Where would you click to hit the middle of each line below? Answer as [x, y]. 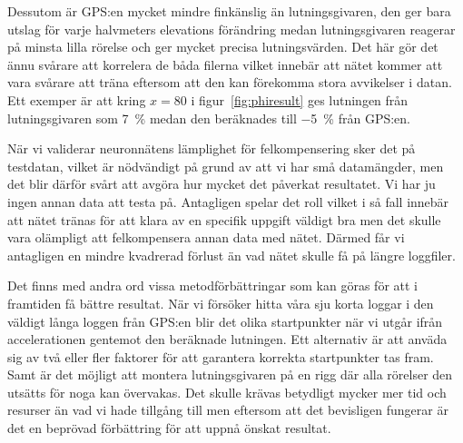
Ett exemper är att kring [77, 99]
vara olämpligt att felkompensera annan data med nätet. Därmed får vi [206, 237]
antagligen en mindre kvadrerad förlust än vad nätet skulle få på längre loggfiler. [231, 255]
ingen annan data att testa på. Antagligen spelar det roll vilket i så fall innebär [228, 201]
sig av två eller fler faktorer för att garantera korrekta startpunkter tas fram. [221, 356]
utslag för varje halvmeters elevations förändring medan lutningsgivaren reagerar [231, 29]
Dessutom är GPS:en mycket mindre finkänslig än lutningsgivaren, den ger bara [229, 11]
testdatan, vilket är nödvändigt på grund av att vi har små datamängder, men [226, 166]
